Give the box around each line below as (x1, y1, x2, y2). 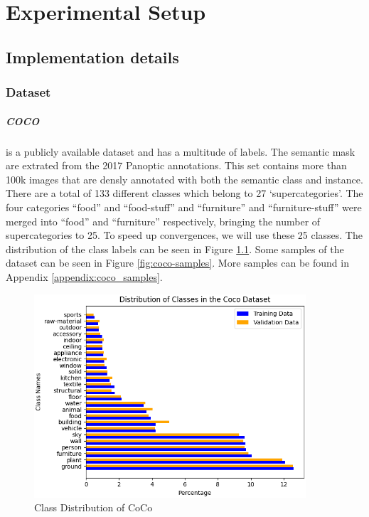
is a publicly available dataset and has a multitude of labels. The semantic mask (6, 144, 355, 159)
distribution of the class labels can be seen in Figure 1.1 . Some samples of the (6, 241, 344, 256)
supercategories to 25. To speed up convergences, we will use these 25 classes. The (6, 228, 363, 242)
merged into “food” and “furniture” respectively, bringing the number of (6, 213, 321, 228)
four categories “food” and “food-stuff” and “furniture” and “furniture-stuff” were (6, 199, 362, 214)
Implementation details (6, 46, 179, 68)
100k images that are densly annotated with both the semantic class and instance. (6, 171, 363, 186)
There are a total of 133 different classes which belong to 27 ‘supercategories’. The (6, 186, 363, 201)
